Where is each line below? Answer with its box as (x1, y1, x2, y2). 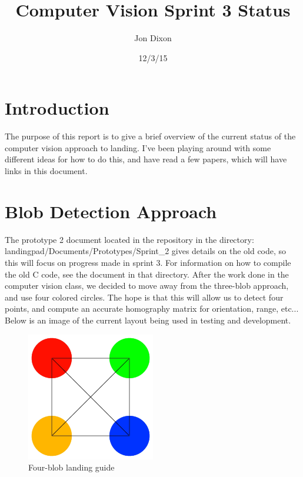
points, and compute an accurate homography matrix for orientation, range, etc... (5, 302, 299, 315)
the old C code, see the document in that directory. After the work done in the (5, 268, 289, 280)
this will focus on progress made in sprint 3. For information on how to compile (5, 256, 291, 268)
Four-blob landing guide (28, 461, 115, 473)
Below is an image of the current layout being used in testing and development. (5, 313, 291, 326)
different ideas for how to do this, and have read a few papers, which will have (5, 153, 287, 165)
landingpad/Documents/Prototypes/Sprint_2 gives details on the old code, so (5, 245, 287, 257)
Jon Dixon (134, 32, 172, 44)
